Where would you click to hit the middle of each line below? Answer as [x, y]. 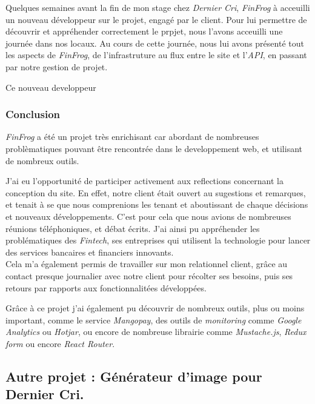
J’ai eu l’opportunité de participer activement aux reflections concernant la [144, 181]
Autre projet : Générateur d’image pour [134, 376]
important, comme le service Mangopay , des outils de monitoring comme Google [154, 320]
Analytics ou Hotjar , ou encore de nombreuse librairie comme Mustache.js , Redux [156, 332]
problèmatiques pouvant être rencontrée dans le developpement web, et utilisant [154, 148]
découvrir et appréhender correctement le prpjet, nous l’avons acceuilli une [144, 31]
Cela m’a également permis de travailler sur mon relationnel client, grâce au [147, 264]
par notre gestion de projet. [57, 66]
